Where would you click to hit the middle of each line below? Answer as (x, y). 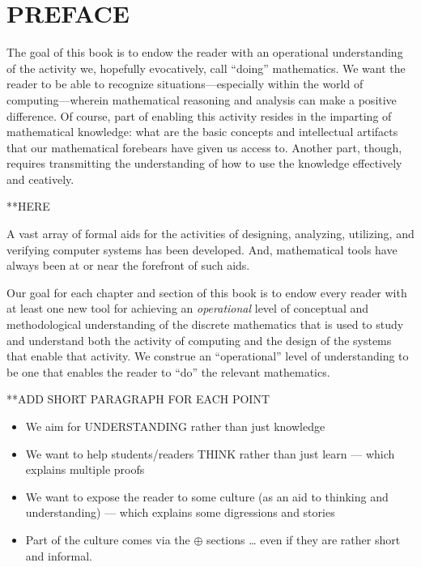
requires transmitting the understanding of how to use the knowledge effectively (204, 163)
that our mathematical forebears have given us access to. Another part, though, (204, 147)
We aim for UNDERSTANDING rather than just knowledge (175, 426)
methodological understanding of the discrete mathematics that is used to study (205, 324)
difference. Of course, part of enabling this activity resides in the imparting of (199, 115)
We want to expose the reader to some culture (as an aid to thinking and (207, 496)
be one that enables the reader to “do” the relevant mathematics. (168, 371)
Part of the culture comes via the (108, 539)
